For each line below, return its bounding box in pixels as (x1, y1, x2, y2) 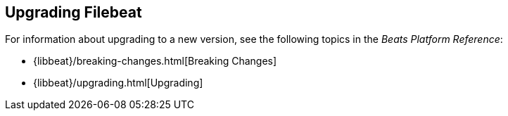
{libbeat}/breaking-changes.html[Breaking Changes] (33, 55, 277, 67)
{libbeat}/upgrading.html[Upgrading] (33, 77, 203, 89)
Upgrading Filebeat (5, 4, 142, 21)
